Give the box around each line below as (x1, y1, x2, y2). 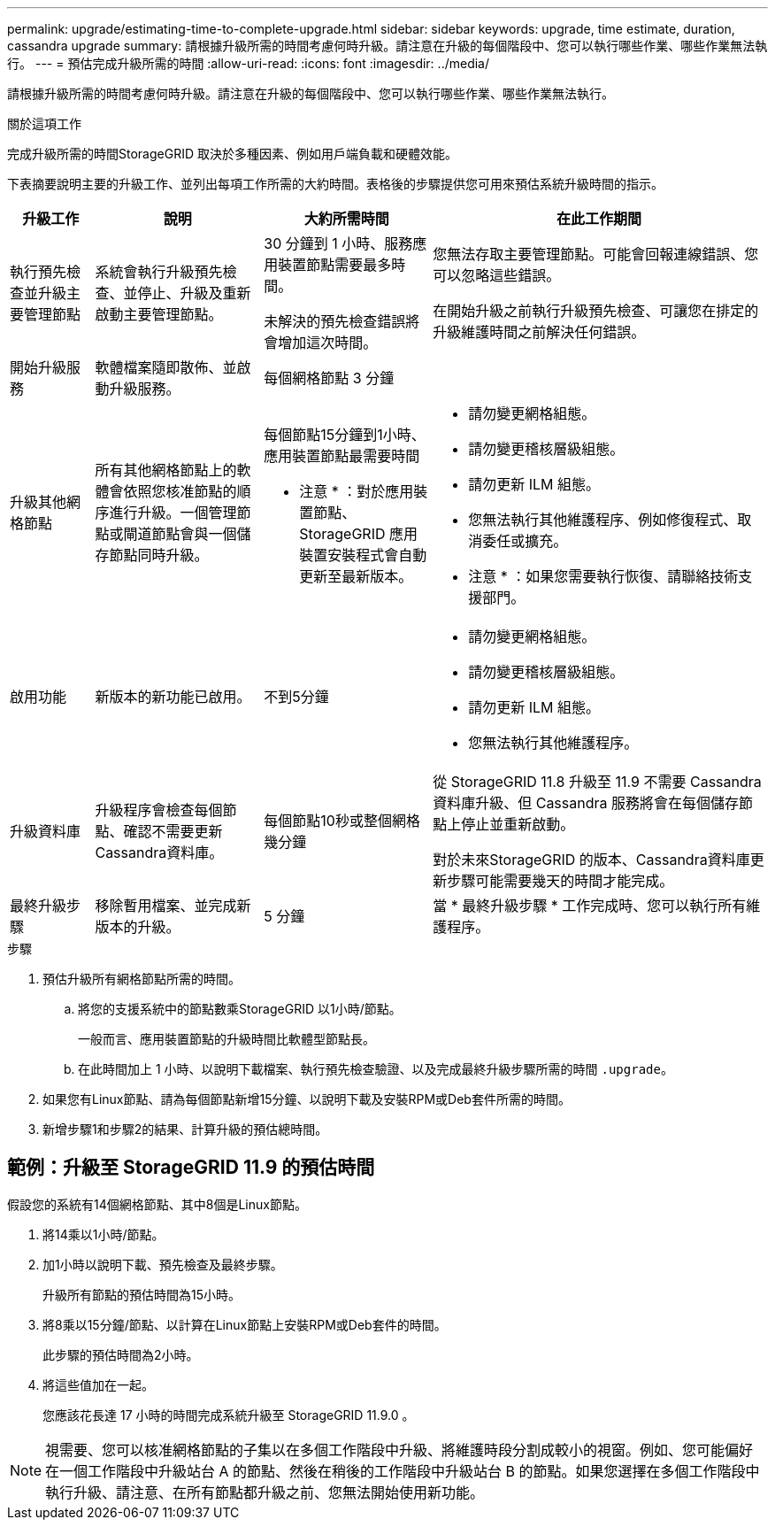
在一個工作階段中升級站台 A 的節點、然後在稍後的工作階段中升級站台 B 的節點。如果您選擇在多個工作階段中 (45, 1461, 760, 1480)
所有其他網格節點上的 (95, 461, 237, 479)
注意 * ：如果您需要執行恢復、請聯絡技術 (468, 567, 739, 585)
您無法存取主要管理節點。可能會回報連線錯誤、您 (433, 245, 759, 263)
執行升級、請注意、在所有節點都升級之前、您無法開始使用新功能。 (45, 1483, 485, 1501)
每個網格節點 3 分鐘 (264, 369, 395, 387)
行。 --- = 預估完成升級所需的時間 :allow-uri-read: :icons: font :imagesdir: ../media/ (7, 56, 490, 71)
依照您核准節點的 (123, 482, 237, 500)
